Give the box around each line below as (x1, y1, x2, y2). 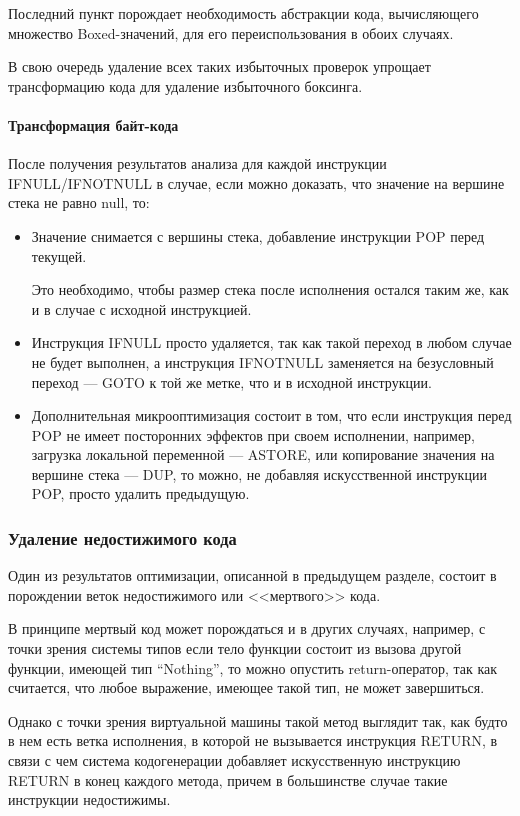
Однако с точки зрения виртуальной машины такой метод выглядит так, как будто (8, 710, 508, 731)
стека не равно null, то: (8, 192, 150, 213)
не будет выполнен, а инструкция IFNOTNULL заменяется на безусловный (31, 351, 494, 372)
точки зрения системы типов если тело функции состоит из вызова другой (8, 638, 462, 659)
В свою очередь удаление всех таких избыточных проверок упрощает (8, 56, 431, 77)
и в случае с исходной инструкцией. (31, 298, 252, 319)
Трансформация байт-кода (8, 114, 179, 135)
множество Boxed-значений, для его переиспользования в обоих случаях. (8, 22, 454, 43)
